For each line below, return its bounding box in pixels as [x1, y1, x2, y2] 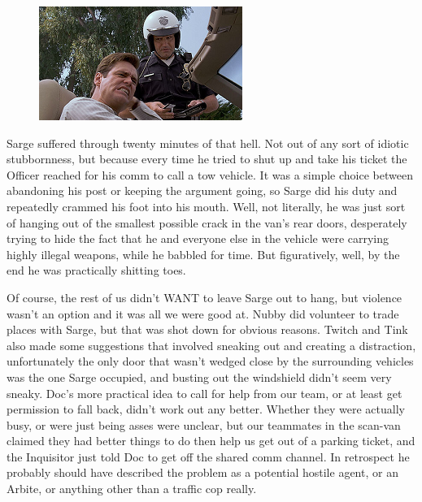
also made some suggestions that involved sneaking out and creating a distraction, [7, 336, 416, 353]
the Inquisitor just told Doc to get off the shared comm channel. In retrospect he [7, 448, 410, 465]
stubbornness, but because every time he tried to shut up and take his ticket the [7, 150, 407, 167]
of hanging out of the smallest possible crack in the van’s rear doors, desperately [7, 214, 407, 231]
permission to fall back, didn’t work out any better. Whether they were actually [7, 400, 405, 418]
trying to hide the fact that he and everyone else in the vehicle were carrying [7, 230, 389, 247]
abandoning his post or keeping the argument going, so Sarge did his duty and [7, 182, 398, 199]
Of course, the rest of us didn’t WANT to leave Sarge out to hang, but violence [7, 288, 402, 305]
